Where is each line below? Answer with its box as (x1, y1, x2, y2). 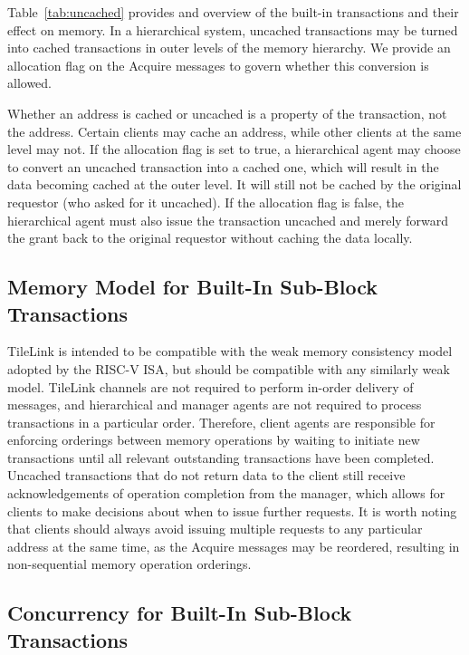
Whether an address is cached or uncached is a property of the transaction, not (7, 103, 447, 122)
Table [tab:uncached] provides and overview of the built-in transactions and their (7, 3, 459, 21)
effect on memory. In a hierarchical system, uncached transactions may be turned (7, 20, 458, 39)
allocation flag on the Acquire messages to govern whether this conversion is (7, 55, 429, 74)
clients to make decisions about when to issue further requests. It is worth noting (7, 501, 457, 520)
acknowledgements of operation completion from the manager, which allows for (7, 484, 445, 503)
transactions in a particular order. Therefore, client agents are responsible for (7, 412, 435, 431)
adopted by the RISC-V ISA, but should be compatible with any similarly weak (7, 359, 450, 378)
